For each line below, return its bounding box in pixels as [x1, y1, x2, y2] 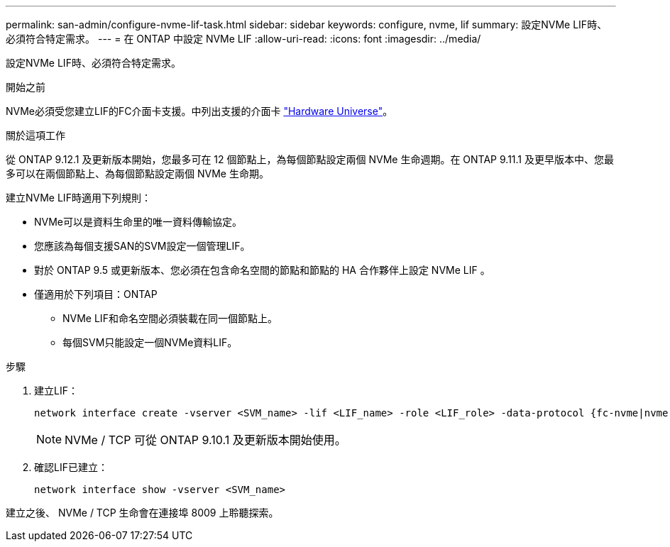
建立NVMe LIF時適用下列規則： [6, 192, 151, 204]
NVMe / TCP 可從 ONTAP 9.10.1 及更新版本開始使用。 [65, 433, 346, 447]
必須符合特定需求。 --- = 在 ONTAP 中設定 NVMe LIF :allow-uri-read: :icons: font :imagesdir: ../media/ [6, 33, 481, 45]
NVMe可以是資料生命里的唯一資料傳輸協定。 [34, 216, 243, 228]
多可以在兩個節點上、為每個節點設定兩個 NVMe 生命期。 [6, 167, 269, 179]
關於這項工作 [6, 129, 65, 141]
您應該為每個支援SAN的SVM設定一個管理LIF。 [34, 240, 251, 252]
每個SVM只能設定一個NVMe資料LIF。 [62, 336, 238, 348]
